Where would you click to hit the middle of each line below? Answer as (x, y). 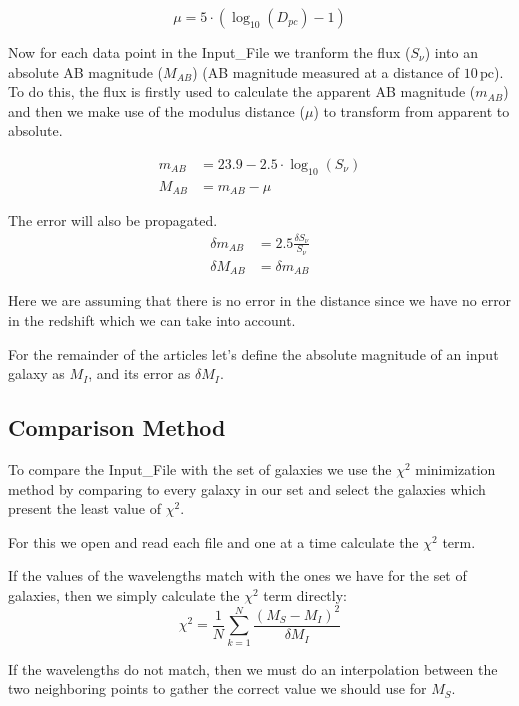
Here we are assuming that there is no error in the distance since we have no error (260, 300)
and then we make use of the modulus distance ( (156, 110)
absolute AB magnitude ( (86, 71)
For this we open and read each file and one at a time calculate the (213, 541)
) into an (451, 52)
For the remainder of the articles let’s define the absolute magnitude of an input (253, 353)
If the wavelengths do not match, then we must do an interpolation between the (253, 668)
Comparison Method (117, 427)
